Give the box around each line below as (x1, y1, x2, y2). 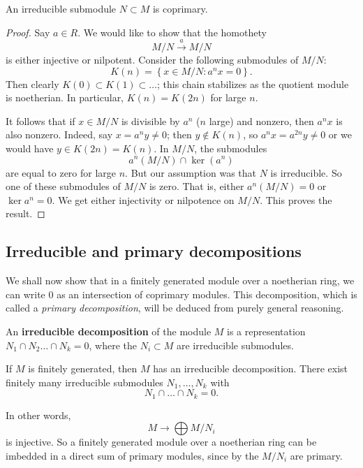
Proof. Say (6, 24, 50, 39)
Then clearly (6, 76, 59, 91)
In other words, (6, 407, 71, 422)
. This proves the (260, 192, 332, 207)
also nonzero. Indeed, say (6, 127, 113, 142)
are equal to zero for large (6, 165, 117, 180)
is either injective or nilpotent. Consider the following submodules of (6, 52, 299, 66)
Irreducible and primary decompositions (6, 240, 302, 262)
